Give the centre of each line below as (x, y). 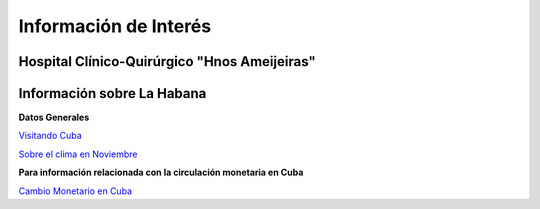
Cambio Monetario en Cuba (75, 191)
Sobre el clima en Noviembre (78, 154)
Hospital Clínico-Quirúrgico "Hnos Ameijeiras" (167, 61)
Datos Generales (54, 117)
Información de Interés (115, 26)
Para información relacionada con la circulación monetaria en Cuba (161, 172)
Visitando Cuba (50, 136)
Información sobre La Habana (112, 93)
